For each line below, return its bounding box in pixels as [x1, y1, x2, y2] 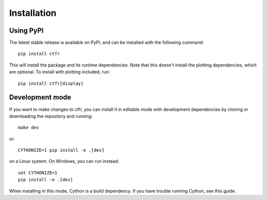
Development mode [9, 93, 71, 102]
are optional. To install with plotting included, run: [9, 69, 110, 75]
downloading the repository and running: [9, 113, 93, 119]
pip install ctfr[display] [18, 80, 84, 86]
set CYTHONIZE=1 [18, 170, 58, 176]
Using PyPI [9, 26, 44, 35]
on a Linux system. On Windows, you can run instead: [9, 158, 119, 164]
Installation [9, 7, 57, 18]
